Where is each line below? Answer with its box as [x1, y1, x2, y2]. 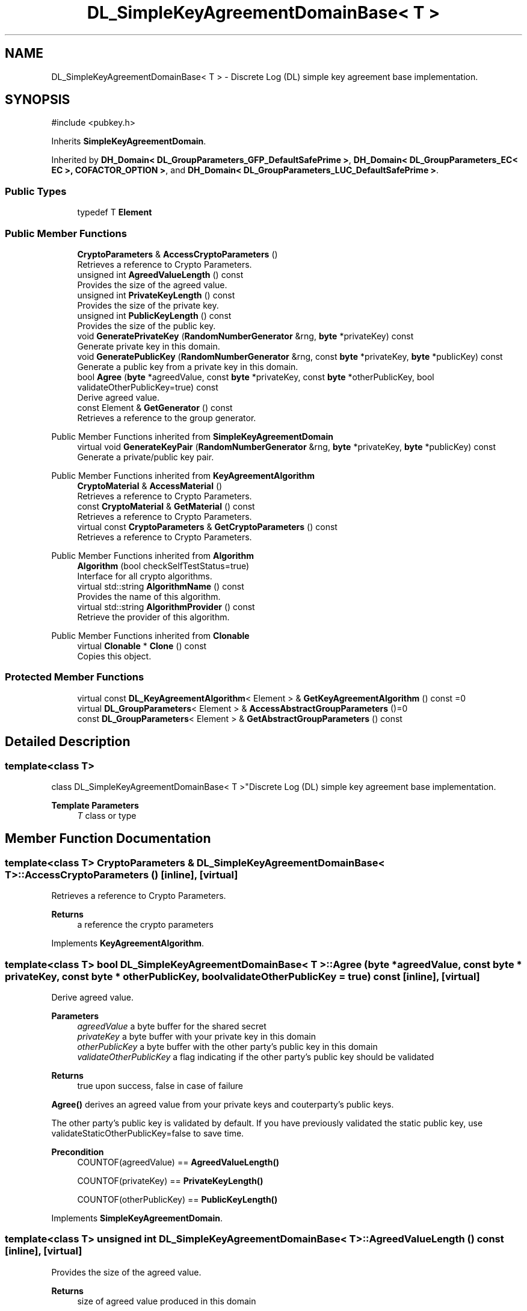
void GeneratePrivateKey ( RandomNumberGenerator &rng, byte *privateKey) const [77, 330, 414, 341]
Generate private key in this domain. [77, 341, 220, 351]
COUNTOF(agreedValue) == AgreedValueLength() [77, 1156, 280, 1167]
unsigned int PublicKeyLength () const [77, 310, 232, 321]
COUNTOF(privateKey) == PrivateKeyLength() [77, 1175, 263, 1186]
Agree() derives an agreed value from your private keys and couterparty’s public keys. [51, 1099, 394, 1109]
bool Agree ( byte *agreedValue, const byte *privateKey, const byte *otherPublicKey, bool [77, 371, 434, 382]
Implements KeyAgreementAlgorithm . [51, 938, 205, 949]
